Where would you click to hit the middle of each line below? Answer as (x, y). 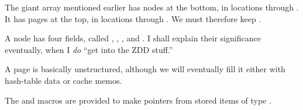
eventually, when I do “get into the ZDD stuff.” (89, 49)
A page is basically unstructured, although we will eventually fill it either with (145, 69)
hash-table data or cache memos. (63, 80)
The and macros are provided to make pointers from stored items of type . (138, 100)
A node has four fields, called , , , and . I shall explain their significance (133, 38)
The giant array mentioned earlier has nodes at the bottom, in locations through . (152, 7)
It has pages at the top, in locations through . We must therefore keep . (133, 18)
